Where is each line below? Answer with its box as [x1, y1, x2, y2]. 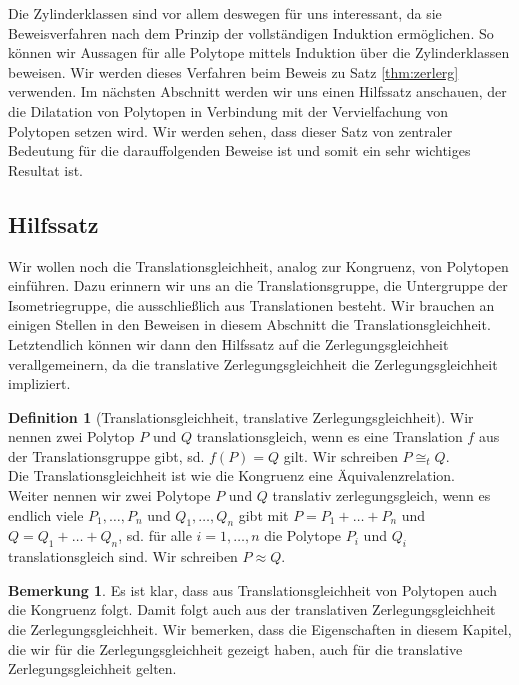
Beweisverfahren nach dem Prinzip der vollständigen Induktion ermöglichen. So [8, 22, 494, 43]
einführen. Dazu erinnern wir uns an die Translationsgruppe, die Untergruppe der [8, 275, 508, 296]
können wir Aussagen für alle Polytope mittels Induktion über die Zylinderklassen [8, 42, 510, 63]
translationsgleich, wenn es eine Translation [196, 426, 463, 447]
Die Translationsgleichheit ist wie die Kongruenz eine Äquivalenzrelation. [8, 465, 455, 486]
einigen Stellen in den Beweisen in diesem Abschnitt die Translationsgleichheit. [8, 314, 491, 335]
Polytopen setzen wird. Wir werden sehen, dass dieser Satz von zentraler [8, 120, 453, 141]
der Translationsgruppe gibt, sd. [8, 445, 205, 466]
